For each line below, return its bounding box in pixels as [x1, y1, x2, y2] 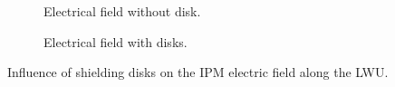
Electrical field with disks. [43, 32, 188, 51]
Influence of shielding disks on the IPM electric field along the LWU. [7, 63, 389, 82]
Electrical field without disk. [43, 2, 201, 20]
